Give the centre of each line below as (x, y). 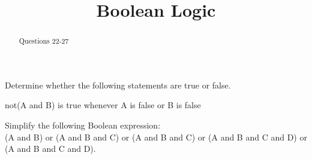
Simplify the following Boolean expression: (83, 125)
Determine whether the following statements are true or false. (118, 85)
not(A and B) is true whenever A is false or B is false (103, 105)
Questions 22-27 (44, 41)
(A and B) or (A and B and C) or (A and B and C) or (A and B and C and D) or (156, 137)
